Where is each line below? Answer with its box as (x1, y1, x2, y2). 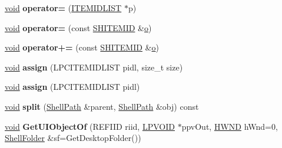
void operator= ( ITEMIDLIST (5, 2, 122, 14)
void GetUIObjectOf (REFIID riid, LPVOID (5, 120, 175, 132)
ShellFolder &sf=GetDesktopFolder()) (5, 132, 141, 144)
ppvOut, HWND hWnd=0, (181, 120, 278, 132)
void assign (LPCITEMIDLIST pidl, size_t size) (5, 60, 183, 73)
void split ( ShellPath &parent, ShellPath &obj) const (5, 100, 199, 112)
